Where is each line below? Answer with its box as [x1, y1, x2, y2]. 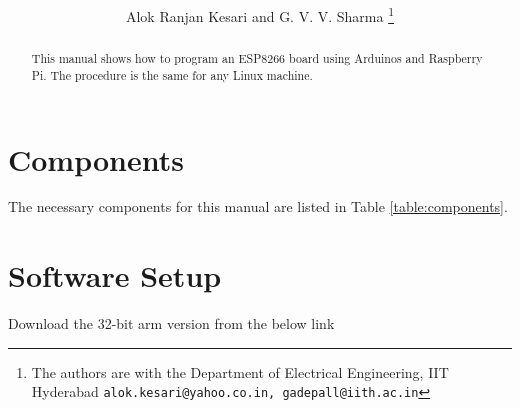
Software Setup [8, 255, 222, 296]
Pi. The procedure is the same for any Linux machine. [31, 66, 313, 83]
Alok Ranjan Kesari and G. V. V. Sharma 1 [125, 3, 395, 26]
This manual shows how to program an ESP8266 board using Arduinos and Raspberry [31, 50, 483, 67]
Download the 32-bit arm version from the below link [8, 313, 335, 334]
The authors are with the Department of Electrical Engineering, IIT [31, 361, 449, 382]
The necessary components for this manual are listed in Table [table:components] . [8, 196, 508, 217]
